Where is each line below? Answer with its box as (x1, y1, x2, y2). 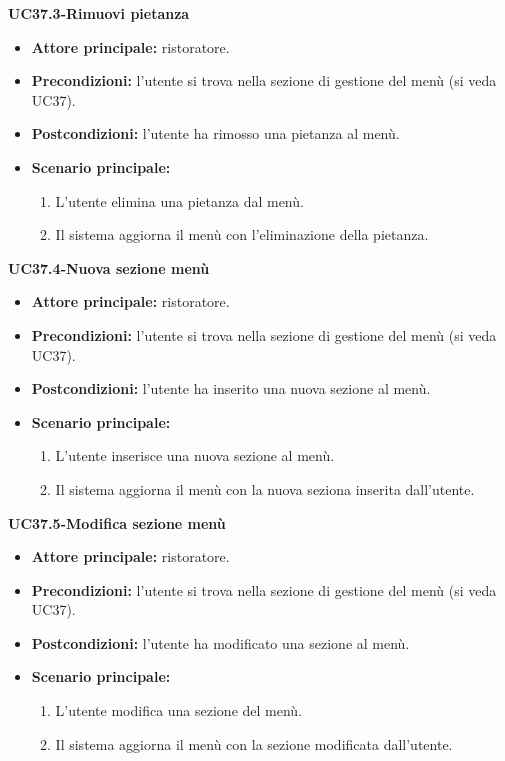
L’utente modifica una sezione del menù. (55, 700, 303, 721)
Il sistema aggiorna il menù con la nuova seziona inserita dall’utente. (55, 478, 475, 499)
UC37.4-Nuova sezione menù (8, 257, 210, 278)
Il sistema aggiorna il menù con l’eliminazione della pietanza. (55, 224, 429, 245)
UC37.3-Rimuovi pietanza (8, 3, 190, 23)
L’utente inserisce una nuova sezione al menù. (55, 445, 335, 466)
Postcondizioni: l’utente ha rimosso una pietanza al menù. (31, 123, 400, 144)
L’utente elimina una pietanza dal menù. (55, 190, 304, 211)
